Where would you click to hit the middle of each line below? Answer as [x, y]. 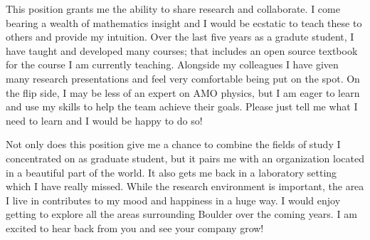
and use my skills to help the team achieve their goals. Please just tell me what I [182, 106]
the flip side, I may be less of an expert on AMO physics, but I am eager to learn [183, 92]
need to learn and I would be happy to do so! [104, 120]
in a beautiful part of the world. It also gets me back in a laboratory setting [171, 172]
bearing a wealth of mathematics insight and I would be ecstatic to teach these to [184, 22]
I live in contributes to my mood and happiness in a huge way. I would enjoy [173, 200]
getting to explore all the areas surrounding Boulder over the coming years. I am [181, 214]
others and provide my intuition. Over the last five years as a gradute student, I [180, 37]
